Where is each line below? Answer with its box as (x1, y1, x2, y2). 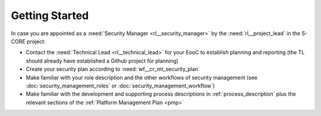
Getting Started (11, 9, 89, 22)
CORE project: (11, 37, 46, 45)
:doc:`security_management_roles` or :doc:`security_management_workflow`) (26, 82, 215, 89)
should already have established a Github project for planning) (26, 57, 178, 64)
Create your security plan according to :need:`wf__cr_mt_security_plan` (26, 65, 200, 73)
